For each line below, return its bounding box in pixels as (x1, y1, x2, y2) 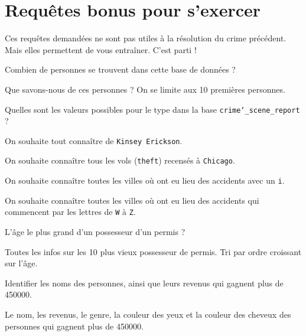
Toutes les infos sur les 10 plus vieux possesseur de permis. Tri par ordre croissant (5, 245, 302, 257)
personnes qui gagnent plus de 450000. (5, 319, 144, 332)
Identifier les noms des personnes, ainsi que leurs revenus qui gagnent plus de (5, 276, 284, 289)
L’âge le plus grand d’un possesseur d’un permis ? (5, 225, 185, 237)
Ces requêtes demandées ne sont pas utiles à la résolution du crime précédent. (5, 32, 287, 44)
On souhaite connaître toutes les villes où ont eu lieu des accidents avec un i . (5, 174, 285, 187)
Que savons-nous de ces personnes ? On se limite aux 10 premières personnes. (5, 83, 285, 95)
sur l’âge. (5, 257, 38, 269)
